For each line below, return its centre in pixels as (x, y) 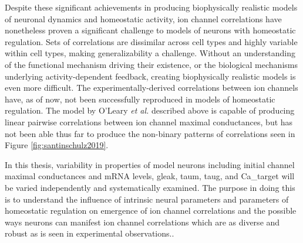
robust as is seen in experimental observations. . (90, 233)
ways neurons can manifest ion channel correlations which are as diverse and (142, 222)
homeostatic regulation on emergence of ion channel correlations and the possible (151, 211)
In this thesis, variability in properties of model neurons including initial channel (150, 164)
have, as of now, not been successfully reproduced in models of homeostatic (140, 99)
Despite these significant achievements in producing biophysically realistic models (151, 7)
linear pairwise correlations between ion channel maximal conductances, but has (149, 121)
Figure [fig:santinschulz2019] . (57, 145)
